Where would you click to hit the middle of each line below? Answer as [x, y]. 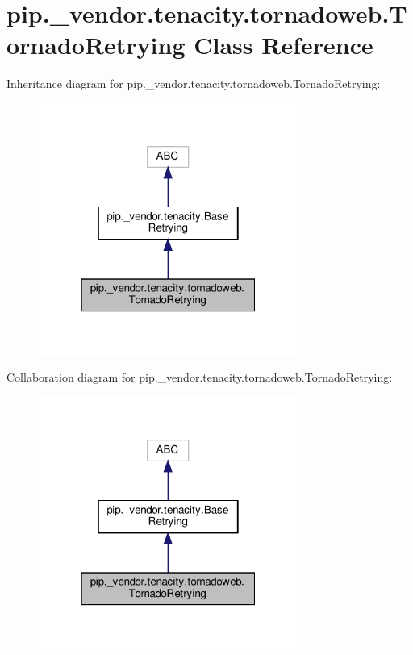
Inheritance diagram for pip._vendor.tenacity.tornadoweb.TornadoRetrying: [194, 83]
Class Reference [284, 45]
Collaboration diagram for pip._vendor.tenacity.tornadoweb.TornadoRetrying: [200, 377]
